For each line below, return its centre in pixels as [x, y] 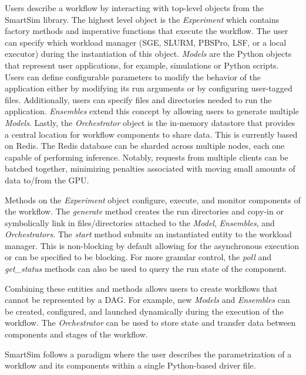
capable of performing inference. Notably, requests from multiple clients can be [147, 157]
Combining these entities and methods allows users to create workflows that [141, 288]
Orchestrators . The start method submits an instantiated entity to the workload [148, 234]
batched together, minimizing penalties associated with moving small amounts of [150, 168]
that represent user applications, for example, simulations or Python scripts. [142, 65]
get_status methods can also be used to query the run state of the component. [146, 269]
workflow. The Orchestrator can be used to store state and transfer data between [150, 323]
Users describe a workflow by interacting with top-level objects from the [134, 8]
